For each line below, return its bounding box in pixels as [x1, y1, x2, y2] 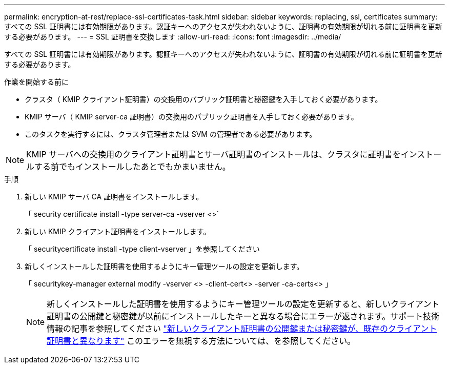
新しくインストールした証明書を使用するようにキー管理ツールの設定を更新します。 [25, 262, 304, 271]
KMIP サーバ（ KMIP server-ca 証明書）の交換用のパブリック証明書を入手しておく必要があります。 [25, 112, 358, 121]
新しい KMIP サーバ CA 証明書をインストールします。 [25, 192, 203, 201]
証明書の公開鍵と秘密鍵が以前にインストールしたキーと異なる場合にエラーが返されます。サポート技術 [47, 311, 440, 321]
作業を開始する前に [4, 77, 69, 86]
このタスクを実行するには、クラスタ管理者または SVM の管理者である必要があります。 [25, 130, 317, 138]
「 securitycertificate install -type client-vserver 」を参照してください [25, 244, 260, 253]
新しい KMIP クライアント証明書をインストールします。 [25, 227, 211, 236]
